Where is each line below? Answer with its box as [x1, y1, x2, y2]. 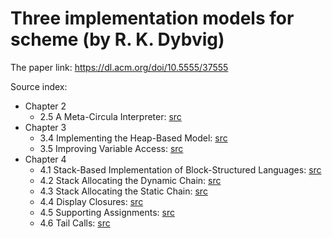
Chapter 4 [24, 153, 67, 165]
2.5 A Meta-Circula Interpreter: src [39, 110, 182, 122]
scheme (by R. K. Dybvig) [10, 28, 225, 51]
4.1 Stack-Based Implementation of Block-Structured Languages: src [39, 163, 322, 176]
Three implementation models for [10, 7, 295, 30]
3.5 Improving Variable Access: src [39, 142, 184, 154]
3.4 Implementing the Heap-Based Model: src [39, 132, 228, 144]
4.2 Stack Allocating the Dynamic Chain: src [39, 174, 222, 186]
